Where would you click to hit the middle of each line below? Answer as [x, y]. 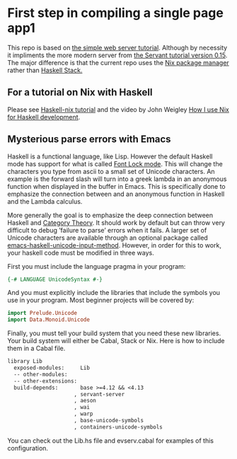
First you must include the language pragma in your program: [97, 266]
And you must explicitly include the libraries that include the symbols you [114, 293]
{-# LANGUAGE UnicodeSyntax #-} [55, 279]
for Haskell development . [44, 117]
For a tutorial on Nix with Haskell [80, 92]
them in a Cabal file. [36, 349]
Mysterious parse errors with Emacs [89, 139]
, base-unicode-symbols [109, 421]
